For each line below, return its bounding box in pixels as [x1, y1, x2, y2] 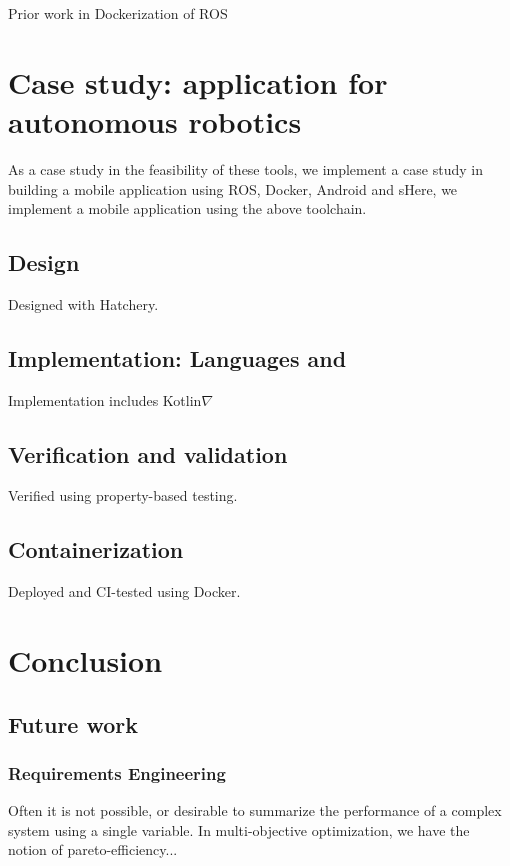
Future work [8, 708, 139, 739]
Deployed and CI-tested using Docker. [8, 581, 241, 602]
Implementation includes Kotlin [8, 389, 202, 410]
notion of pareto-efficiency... [8, 839, 178, 860]
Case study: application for [8, 61, 388, 102]
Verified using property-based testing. [8, 485, 238, 506]
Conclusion [8, 640, 163, 681]
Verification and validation [8, 438, 288, 469]
